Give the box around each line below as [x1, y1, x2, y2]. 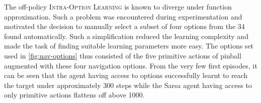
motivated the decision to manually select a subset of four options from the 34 [4, 21, 245, 31]
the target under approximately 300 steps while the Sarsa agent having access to [4, 79, 252, 90]
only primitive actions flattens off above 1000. [4, 89, 145, 100]
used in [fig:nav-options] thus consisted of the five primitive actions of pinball [4, 50, 241, 60]
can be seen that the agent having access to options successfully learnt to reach [4, 70, 248, 80]
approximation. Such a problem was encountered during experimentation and [4, 11, 242, 21]
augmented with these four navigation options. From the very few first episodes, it [4, 60, 257, 70]
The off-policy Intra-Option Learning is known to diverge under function [4, 1, 232, 11]
